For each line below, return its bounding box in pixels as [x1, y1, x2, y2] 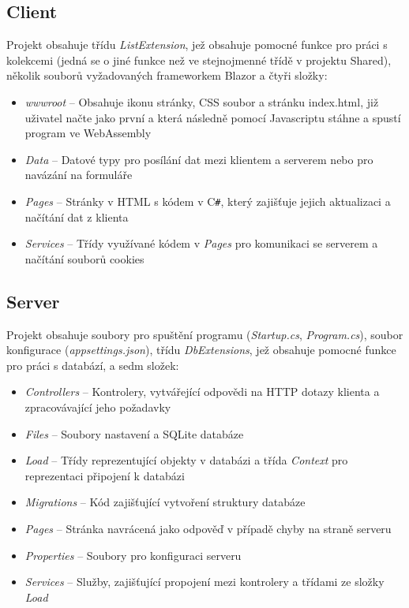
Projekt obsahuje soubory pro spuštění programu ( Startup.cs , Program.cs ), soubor [6, 326, 403, 342]
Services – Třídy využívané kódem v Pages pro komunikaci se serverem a [24, 235, 378, 252]
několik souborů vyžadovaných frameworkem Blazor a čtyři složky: [6, 67, 328, 84]
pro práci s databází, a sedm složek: [6, 356, 179, 373]
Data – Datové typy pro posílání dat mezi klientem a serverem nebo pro [24, 151, 373, 167]
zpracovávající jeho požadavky [24, 398, 171, 415]
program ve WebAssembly [24, 125, 152, 141]
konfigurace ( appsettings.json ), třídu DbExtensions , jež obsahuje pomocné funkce [6, 341, 396, 358]
